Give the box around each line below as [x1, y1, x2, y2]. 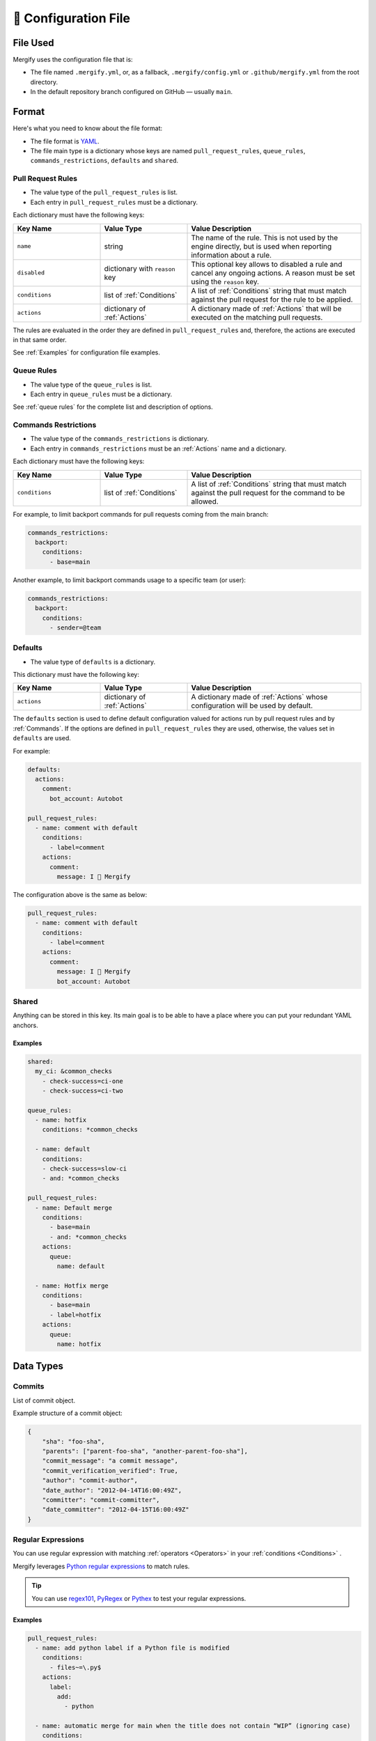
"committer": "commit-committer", [42, 1496, 160, 1504]
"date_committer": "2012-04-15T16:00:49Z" [42, 1506, 189, 1514]
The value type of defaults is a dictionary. [30, 657, 156, 666]
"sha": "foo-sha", [42, 1437, 105, 1445]
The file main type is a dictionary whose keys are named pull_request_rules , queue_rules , [30, 146, 306, 155]
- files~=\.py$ [49, 1663, 102, 1671]
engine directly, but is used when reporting [191, 241, 332, 251]
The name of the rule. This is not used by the [191, 233, 338, 242]
